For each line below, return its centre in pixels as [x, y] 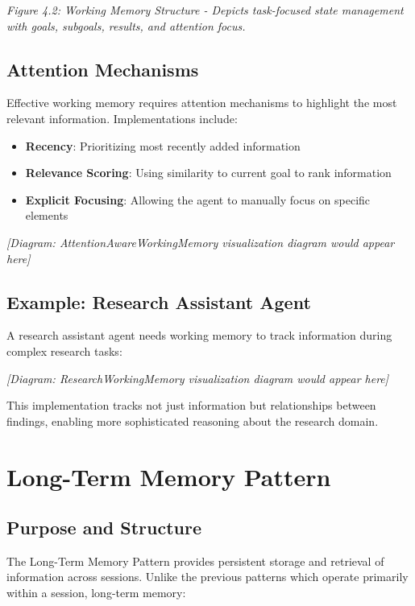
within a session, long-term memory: [96, 593]
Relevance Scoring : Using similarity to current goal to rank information [208, 173]
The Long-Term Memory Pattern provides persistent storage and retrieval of [195, 561]
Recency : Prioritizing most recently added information [163, 145]
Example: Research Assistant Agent [159, 301]
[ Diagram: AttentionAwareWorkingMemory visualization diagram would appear [201, 242]
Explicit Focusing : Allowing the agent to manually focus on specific [198, 199]
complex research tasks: [64, 350]
